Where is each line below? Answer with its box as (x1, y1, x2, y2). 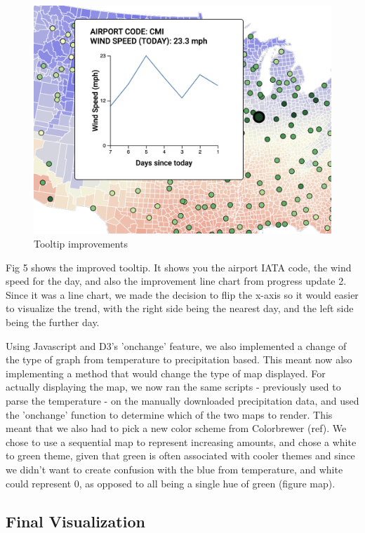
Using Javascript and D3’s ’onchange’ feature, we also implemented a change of (6, 338, 347, 353)
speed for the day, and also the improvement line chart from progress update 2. (6, 274, 347, 288)
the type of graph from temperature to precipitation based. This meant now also (6, 352, 352, 367)
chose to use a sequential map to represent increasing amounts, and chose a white (6, 434, 357, 449)
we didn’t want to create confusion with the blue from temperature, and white (6, 461, 343, 476)
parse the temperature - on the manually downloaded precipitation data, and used (6, 393, 359, 407)
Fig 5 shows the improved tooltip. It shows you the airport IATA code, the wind (6, 259, 352, 274)
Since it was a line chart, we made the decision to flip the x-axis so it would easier (6, 287, 359, 302)
